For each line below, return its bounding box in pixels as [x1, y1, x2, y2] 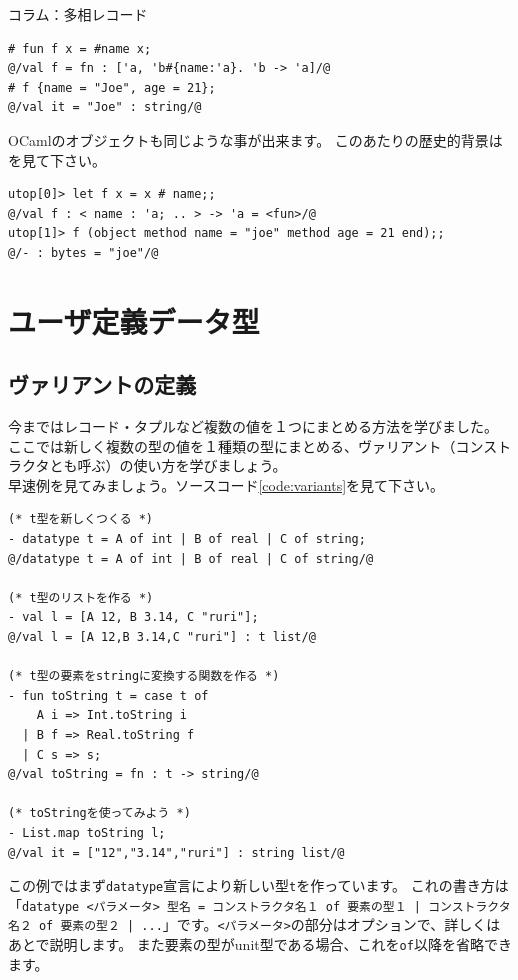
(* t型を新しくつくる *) [8, 512, 153, 527]
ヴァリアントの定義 [8, 369, 197, 400]
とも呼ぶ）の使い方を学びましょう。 [49, 455, 287, 476]
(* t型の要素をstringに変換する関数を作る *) [8, 669, 280, 684]
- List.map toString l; [8, 825, 166, 840]
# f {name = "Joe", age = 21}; [8, 80, 216, 95]
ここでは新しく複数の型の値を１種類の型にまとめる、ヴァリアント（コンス [8, 435, 498, 456]
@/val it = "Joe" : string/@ [8, 100, 202, 115]
